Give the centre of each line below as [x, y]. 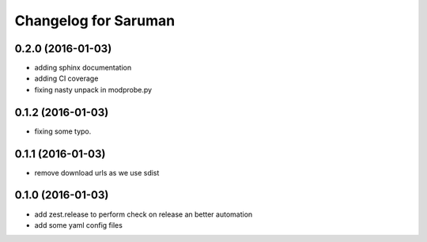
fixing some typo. [63, 131]
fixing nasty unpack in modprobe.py [93, 89]
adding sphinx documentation [83, 68]
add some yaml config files [78, 225]
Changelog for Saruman [95, 21]
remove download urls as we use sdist [97, 172]
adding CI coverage [66, 78]
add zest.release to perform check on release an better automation [144, 214]
